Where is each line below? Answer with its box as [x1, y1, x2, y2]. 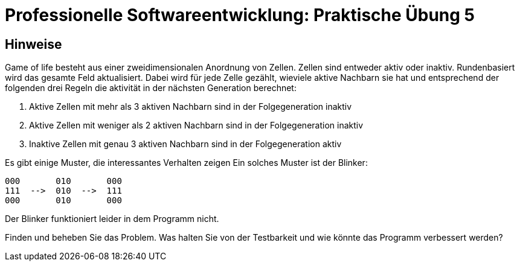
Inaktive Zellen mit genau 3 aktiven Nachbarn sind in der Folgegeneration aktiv [29, 139, 342, 150]
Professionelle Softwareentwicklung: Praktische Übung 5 [5, 5, 475, 25]
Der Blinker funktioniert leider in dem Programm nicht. [5, 214, 219, 224]
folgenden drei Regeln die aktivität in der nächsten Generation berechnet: [5, 83, 297, 93]
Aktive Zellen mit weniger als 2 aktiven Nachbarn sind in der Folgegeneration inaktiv [29, 120, 364, 131]
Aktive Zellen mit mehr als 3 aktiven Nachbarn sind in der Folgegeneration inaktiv [29, 101, 352, 112]
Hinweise [5, 36, 62, 52]
